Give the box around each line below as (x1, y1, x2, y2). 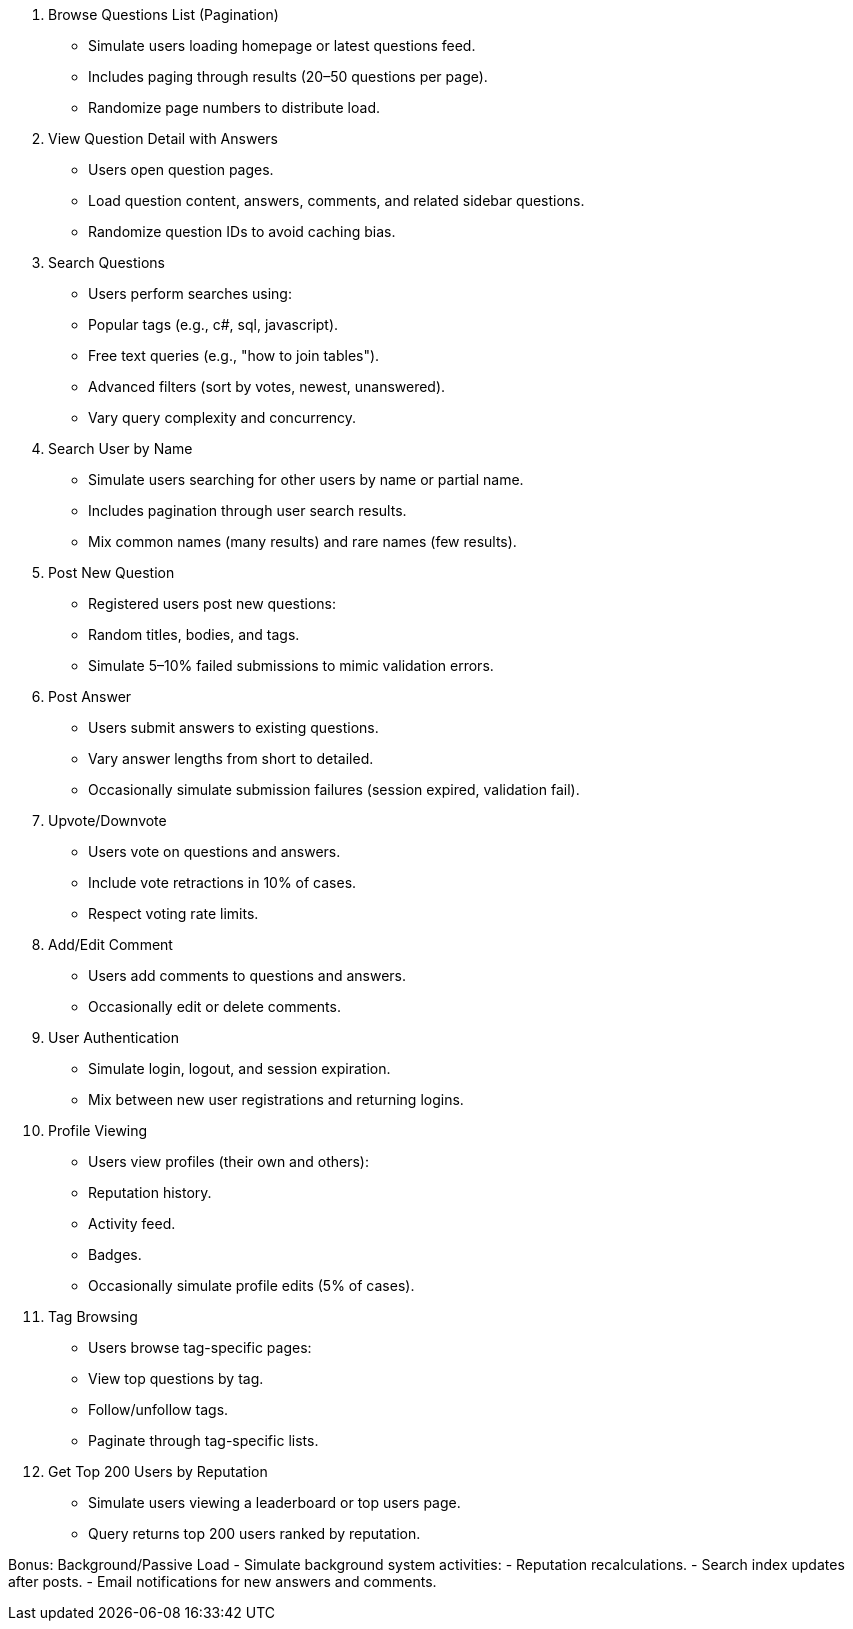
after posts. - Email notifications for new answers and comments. (8, 1573, 437, 1590)
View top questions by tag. (88, 1370, 264, 1387)
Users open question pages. (88, 161, 274, 178)
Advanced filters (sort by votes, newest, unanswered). (88, 378, 446, 395)
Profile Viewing (48, 1122, 148, 1139)
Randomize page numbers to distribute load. (88, 99, 381, 116)
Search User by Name (48, 440, 193, 457)
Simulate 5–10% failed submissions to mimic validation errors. (88, 657, 494, 674)
